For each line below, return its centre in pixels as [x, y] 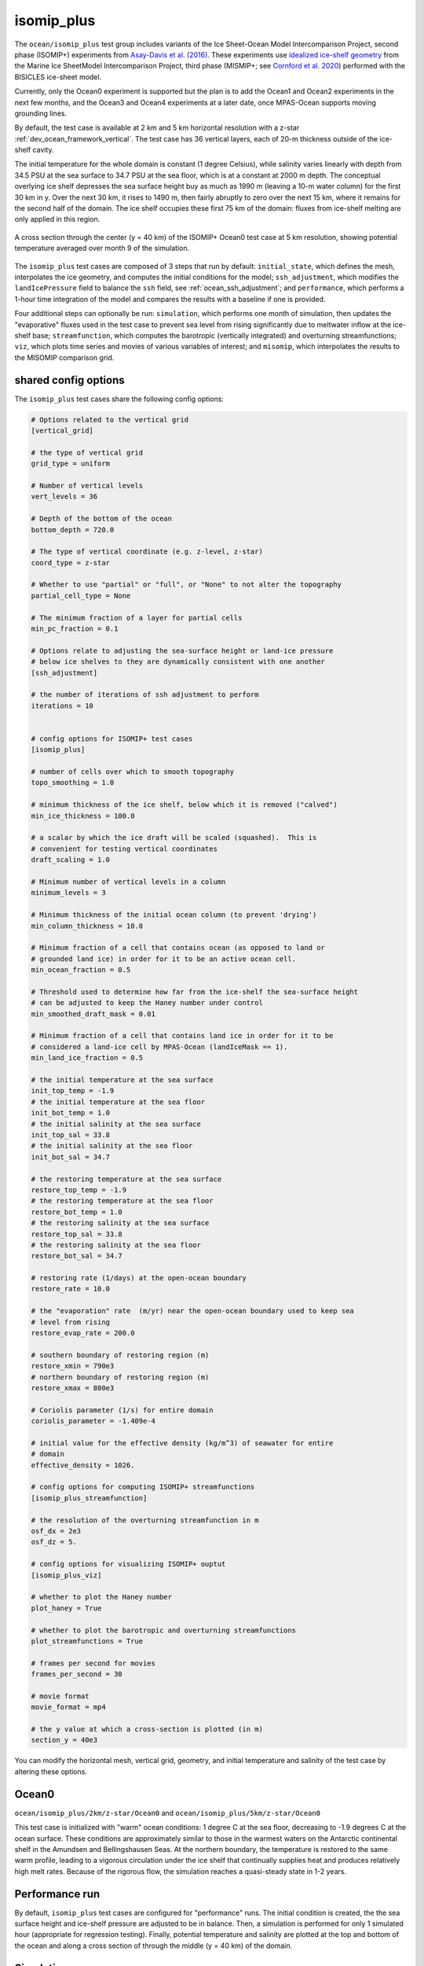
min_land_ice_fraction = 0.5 [87, 1058]
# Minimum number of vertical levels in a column [128, 882]
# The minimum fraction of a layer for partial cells [137, 618]
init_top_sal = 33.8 [70, 1135]
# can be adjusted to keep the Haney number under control [147, 1003]
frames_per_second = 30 [77, 1674]
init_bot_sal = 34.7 [70, 1157]
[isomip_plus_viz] [66, 1575]
